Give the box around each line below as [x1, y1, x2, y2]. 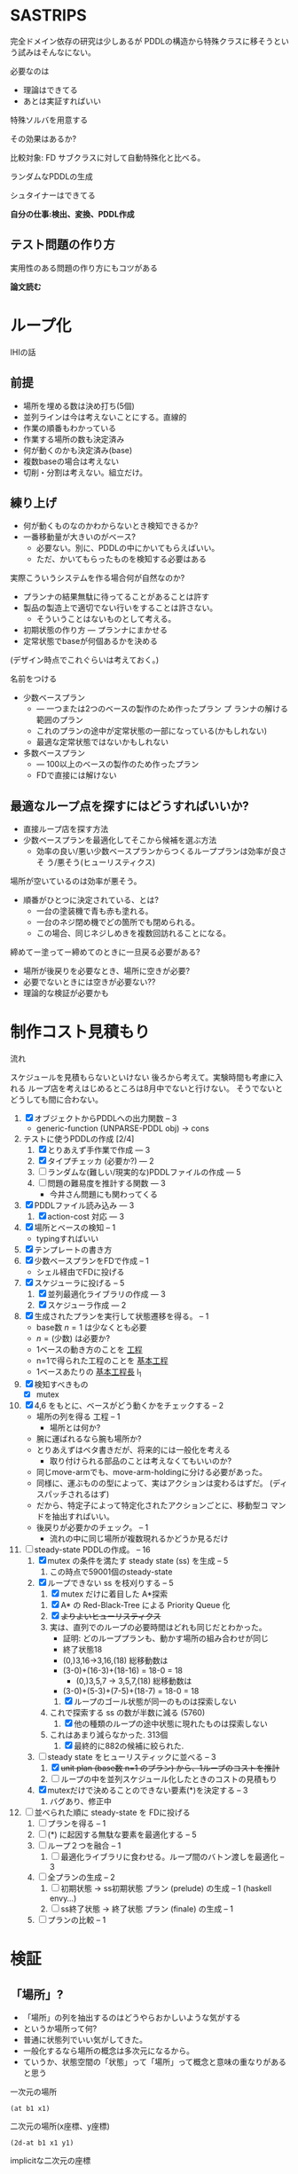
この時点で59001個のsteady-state [49, 1566, 173, 1577]
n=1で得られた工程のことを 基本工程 [35, 1355, 169, 1366]
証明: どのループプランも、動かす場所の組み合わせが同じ [62, 1633, 269, 1644]
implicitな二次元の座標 [10, 2154, 91, 2165]
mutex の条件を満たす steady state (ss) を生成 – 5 [47, 1555, 229, 1566]
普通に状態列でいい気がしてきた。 [22, 2034, 147, 2045]
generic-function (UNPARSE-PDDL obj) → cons [35, 1123, 209, 1134]
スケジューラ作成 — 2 [47, 1300, 127, 1311]
